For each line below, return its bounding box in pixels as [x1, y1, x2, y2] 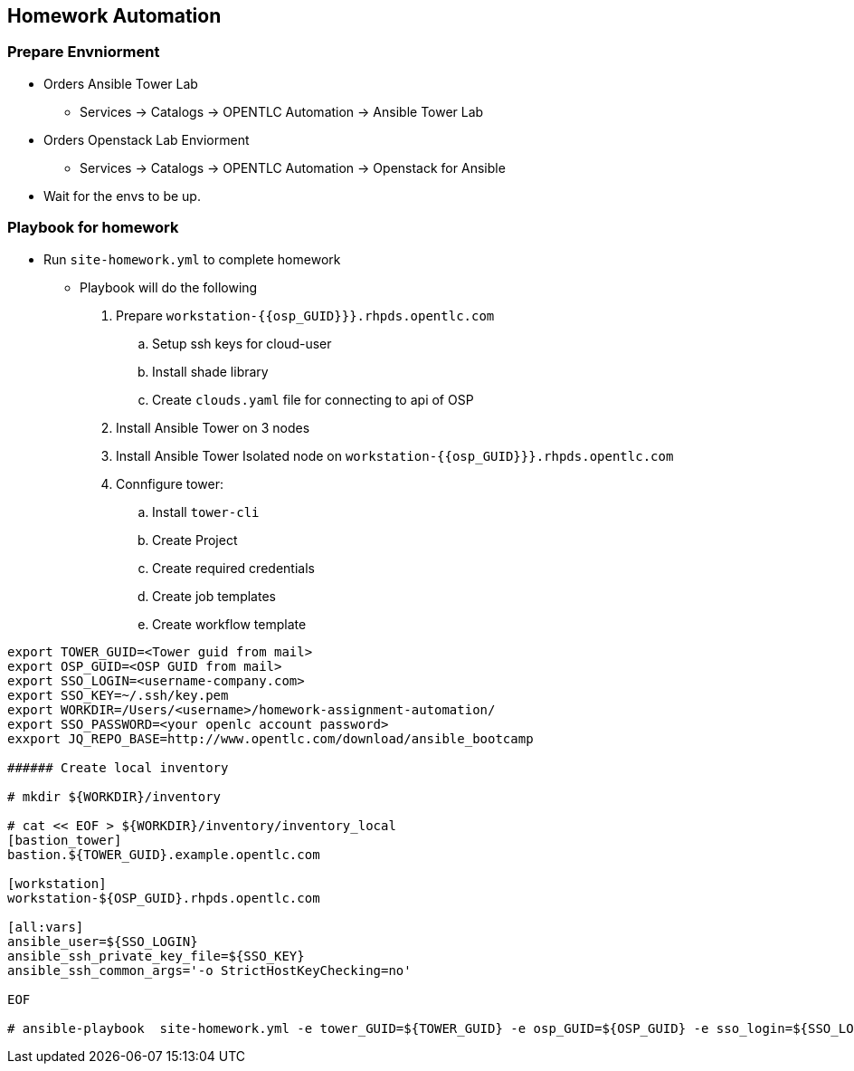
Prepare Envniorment [7, 43, 160, 62]
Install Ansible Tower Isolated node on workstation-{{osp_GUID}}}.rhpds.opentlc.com [116, 447, 674, 464]
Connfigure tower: [116, 475, 223, 492]
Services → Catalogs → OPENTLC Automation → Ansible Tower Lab [80, 103, 484, 120]
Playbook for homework [7, 218, 179, 237]
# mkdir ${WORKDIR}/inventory [7, 789, 222, 804]
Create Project [152, 531, 238, 548]
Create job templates [152, 588, 276, 604]
